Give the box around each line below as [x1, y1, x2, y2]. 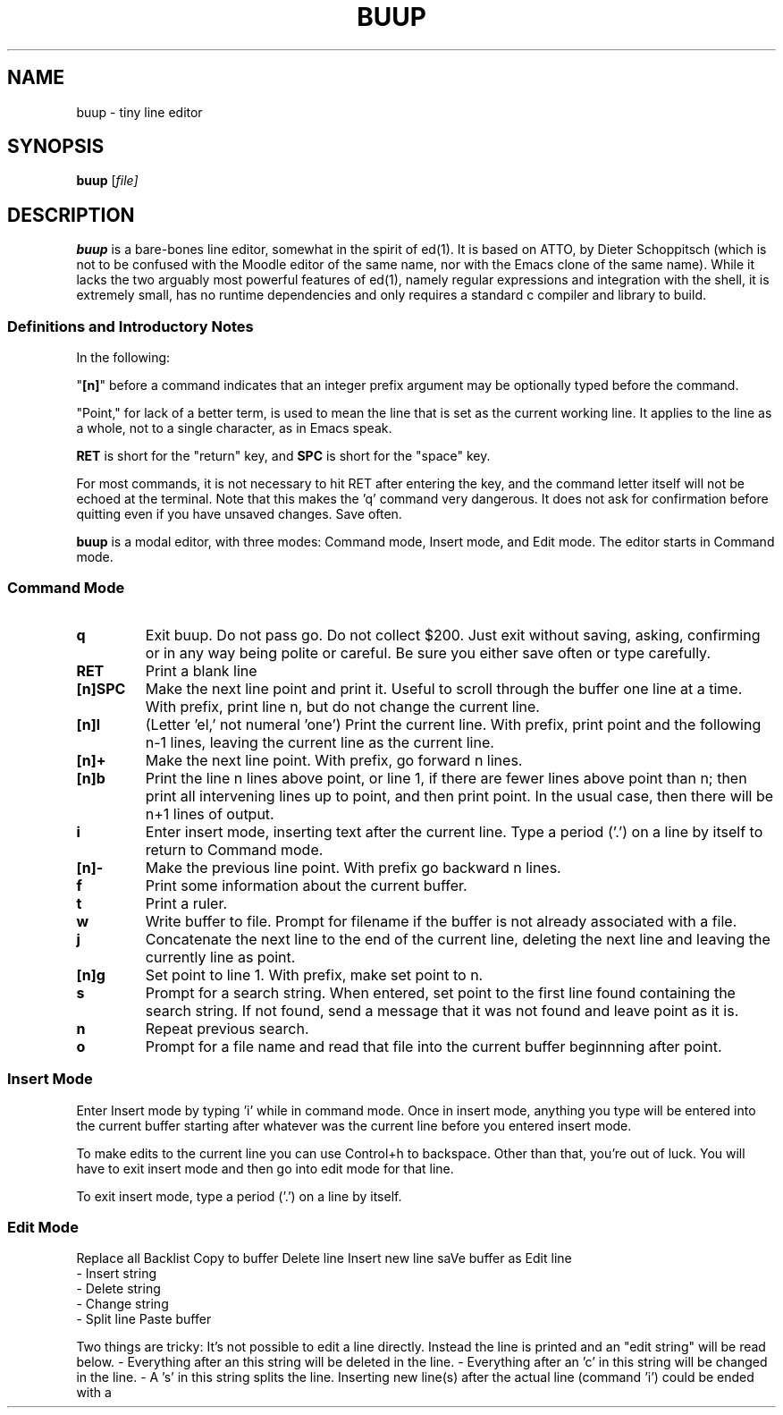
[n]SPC [76, 679, 126, 698]
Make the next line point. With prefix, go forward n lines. [145, 750, 523, 769]
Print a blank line [145, 661, 257, 680]
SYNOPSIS [7, 135, 105, 158]
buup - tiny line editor [76, 104, 203, 120]
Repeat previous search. [145, 1019, 309, 1038]
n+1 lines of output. [145, 804, 274, 823]
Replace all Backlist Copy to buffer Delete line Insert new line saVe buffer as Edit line [76, 1250, 572, 1267]
